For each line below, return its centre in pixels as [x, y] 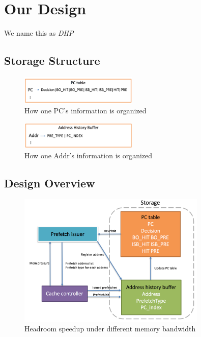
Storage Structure [52, 61]
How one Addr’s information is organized [89, 155]
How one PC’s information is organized [85, 111]
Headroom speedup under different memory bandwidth [110, 329]
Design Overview [50, 183]
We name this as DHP [39, 33]
